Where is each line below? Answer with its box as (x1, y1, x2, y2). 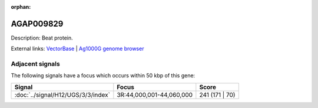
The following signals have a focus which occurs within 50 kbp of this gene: (11, 72, 196, 79)
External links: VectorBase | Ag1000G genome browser (11, 45, 144, 53)
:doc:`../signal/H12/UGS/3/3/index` (14, 90, 110, 99)
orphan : (11, 4, 31, 10)
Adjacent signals (11, 60, 60, 68)
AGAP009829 (11, 18, 64, 29)
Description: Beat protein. (11, 34, 73, 41)
